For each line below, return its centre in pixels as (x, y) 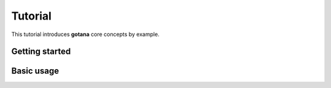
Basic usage (35, 71)
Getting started (41, 52)
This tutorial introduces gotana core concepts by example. (85, 34)
